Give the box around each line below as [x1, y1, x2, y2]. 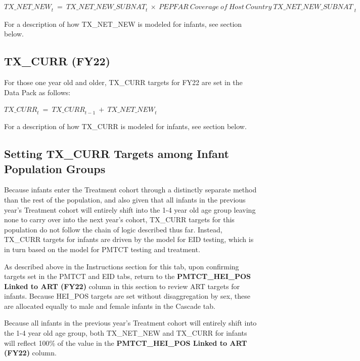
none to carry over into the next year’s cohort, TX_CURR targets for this [4, 214, 235, 225]
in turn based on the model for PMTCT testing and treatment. [4, 244, 200, 254]
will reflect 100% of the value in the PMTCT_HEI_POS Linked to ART [4, 337, 247, 348]
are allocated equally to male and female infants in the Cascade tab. [4, 300, 215, 311]
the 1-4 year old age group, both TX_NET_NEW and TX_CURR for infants [4, 328, 247, 338]
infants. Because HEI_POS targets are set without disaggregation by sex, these [4, 291, 250, 301]
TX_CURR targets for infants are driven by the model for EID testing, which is [4, 234, 254, 245]
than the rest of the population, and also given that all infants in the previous [4, 194, 246, 205]
